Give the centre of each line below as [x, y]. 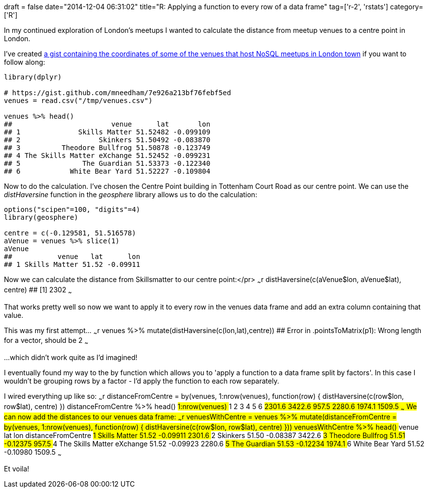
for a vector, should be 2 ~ [46, 341]
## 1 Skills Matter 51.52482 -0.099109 [107, 132]
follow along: [25, 62]
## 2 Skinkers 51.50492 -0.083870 [107, 140]
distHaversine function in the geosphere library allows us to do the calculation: [131, 194]
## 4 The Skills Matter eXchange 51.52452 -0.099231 [107, 155]
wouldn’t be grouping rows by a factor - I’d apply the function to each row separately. [142, 381]
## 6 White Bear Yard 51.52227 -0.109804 [107, 171]
